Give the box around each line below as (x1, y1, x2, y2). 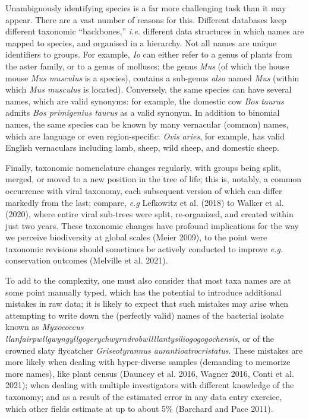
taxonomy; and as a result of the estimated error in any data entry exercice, (5, 391, 282, 402)
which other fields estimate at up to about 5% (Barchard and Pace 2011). (5, 402, 273, 414)
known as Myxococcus (5, 320, 84, 333)
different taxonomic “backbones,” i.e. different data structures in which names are (5, 25, 304, 37)
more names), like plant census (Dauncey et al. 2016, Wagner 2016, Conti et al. (5, 367, 294, 379)
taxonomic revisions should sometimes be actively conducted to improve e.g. (5, 242, 283, 255)
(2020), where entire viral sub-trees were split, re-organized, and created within (5, 208, 294, 220)
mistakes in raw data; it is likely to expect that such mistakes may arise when (5, 297, 289, 310)
